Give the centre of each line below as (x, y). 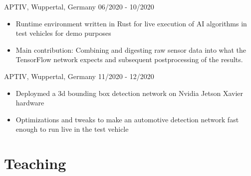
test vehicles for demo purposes (63, 33)
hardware (30, 103)
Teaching (35, 163)
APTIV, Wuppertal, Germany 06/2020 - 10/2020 (79, 6)
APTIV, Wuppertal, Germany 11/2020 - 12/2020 (79, 76)
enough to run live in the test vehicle (72, 129)
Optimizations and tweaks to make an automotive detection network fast (127, 119)
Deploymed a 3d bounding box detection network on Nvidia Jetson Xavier (129, 93)
